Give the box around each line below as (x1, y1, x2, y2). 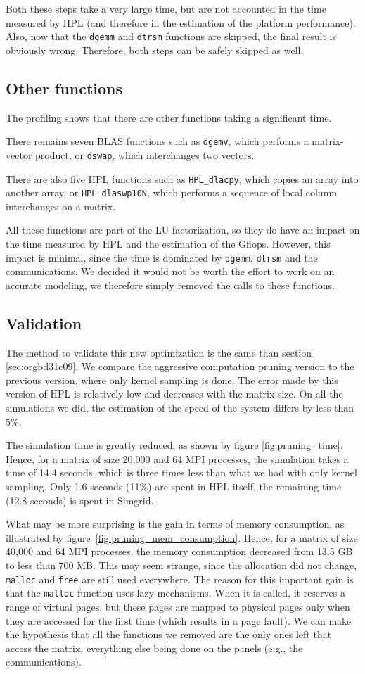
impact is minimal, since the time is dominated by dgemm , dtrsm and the (6, 250, 318, 265)
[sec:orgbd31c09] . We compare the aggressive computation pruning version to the (6, 359, 354, 374)
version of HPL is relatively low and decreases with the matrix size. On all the (6, 386, 343, 401)
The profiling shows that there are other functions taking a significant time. (6, 110, 332, 125)
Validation (6, 312, 82, 333)
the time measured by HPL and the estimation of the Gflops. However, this (6, 236, 331, 251)
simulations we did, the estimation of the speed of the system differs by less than (6, 400, 354, 415)
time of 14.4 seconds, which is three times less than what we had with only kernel (6, 465, 357, 480)
